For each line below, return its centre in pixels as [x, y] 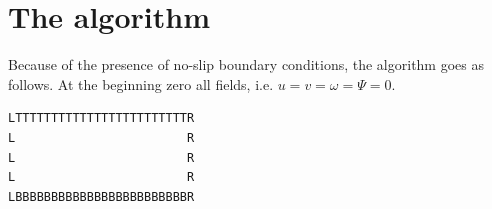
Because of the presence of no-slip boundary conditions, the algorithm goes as [246, 64]
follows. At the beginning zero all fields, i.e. [141, 83]
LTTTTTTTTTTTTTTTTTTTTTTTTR [101, 118]
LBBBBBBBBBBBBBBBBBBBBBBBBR [101, 196]
